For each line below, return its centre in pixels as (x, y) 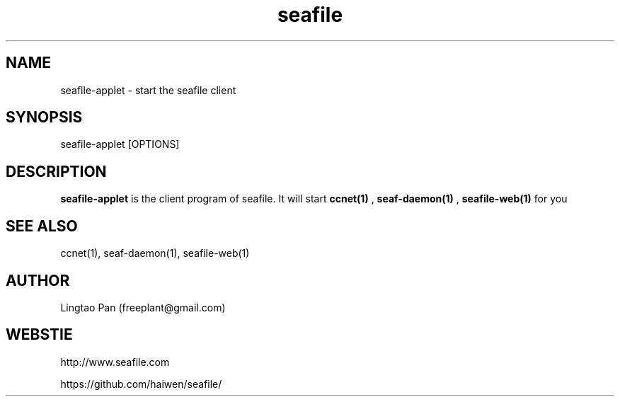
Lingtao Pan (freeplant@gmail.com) (143, 307)
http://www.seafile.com (115, 362)
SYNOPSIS (44, 117)
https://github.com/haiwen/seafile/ (141, 384)
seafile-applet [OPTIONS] (120, 144)
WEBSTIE (39, 335)
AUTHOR (38, 280)
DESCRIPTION (56, 171)
